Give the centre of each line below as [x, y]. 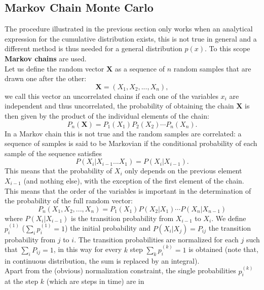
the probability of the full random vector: [69, 201]
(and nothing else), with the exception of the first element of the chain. [134, 180]
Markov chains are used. [46, 58]
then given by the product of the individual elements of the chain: [107, 115]
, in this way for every [88, 249]
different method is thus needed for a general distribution [93, 48]
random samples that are [212, 68]
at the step [22, 281]
